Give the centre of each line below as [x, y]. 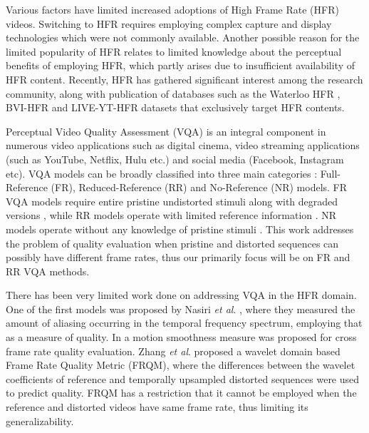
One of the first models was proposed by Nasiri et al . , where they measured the [181, 309]
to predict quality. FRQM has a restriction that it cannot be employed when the [181, 393]
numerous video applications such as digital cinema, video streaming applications [183, 145]
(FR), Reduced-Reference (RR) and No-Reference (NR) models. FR [199, 187]
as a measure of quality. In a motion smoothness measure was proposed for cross [181, 337]
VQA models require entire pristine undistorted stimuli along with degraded [172, 201]
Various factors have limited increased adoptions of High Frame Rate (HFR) [172, 9]
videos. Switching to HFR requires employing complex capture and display [169, 23]
